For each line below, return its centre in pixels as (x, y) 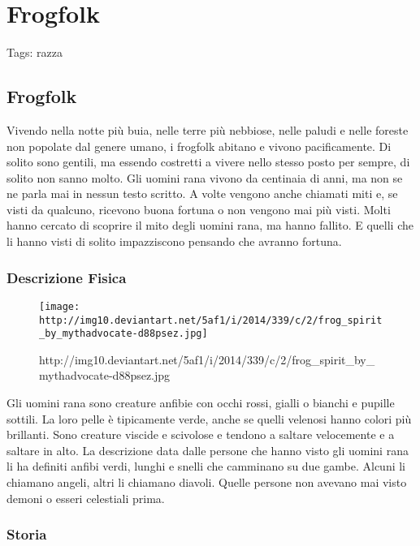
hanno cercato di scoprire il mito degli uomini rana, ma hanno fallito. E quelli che (210, 225)
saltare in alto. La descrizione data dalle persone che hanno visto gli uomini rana (208, 450)
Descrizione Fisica (67, 277)
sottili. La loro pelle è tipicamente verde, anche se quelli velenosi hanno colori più (209, 418)
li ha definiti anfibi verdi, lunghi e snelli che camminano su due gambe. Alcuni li (206, 466)
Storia (27, 534)
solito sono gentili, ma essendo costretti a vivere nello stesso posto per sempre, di (208, 162)
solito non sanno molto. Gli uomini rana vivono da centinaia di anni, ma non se (205, 177)
